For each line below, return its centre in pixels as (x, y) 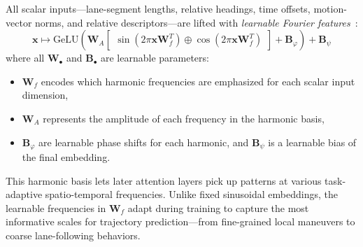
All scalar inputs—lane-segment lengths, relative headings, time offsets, (158, 8)
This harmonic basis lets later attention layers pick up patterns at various (164, 180)
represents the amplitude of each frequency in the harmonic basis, (184, 118)
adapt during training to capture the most (218, 207)
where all (25, 58)
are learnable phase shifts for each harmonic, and (144, 142)
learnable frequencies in (56, 207)
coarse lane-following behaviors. (73, 235)
